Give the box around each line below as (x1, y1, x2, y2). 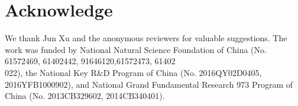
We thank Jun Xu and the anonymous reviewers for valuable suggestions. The (5, 32, 287, 44)
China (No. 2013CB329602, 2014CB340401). (5, 90, 165, 102)
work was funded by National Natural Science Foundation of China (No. (5, 43, 267, 55)
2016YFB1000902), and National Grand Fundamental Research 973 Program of (5, 78, 293, 90)
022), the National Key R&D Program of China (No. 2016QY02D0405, (5, 66, 262, 78)
